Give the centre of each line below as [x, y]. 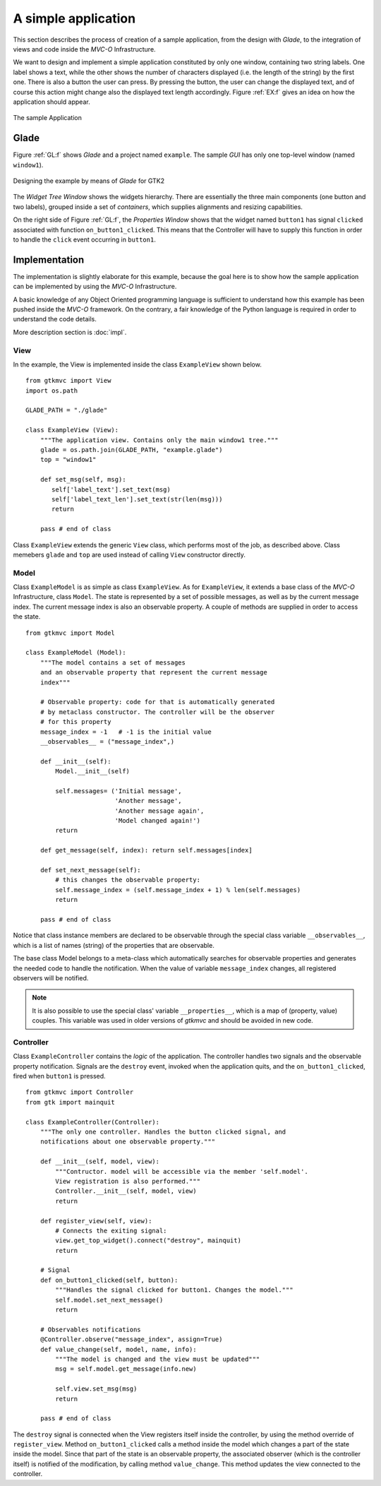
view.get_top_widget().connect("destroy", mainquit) [148, 1241]
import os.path [52, 391]
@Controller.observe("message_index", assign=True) [131, 1339]
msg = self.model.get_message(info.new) [126, 1369]
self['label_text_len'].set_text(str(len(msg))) [137, 499]
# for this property [75, 722]
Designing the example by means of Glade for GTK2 [89, 181]
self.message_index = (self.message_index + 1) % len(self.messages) [178, 890]
